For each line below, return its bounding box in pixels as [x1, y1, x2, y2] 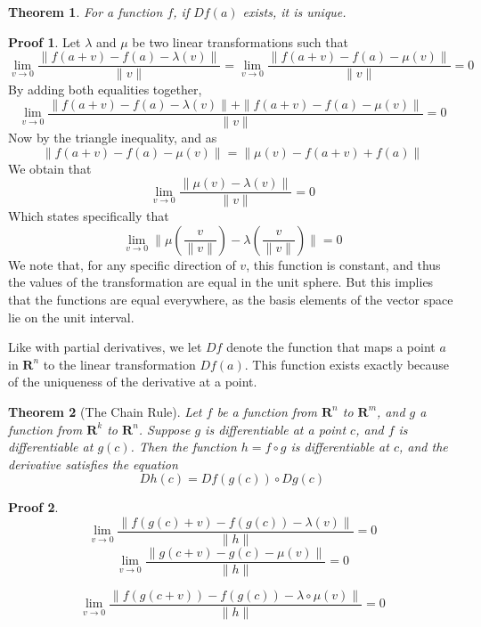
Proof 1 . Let [8, 32, 81, 51]
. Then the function [130, 437, 237, 456]
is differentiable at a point [205, 419, 346, 438]
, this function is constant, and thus [246, 255, 441, 273]
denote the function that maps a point [226, 338, 436, 356]
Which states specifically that [8, 207, 169, 225]
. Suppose [138, 419, 191, 438]
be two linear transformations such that [132, 32, 348, 51]
